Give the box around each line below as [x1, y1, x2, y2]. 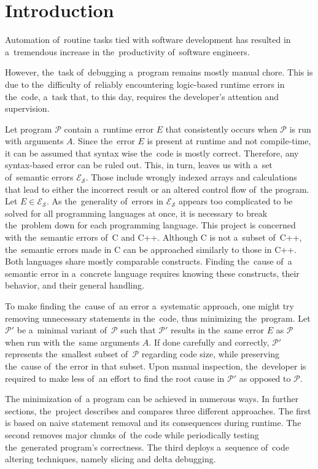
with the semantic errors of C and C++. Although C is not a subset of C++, [5, 231, 302, 244]
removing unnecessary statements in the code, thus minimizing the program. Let [5, 311, 311, 324]
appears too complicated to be [178, 195, 293, 207]
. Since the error [72, 134, 135, 147]
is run [289, 122, 311, 135]
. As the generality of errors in [47, 195, 164, 207]
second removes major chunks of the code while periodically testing [5, 428, 259, 441]
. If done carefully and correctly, [149, 335, 270, 348]
